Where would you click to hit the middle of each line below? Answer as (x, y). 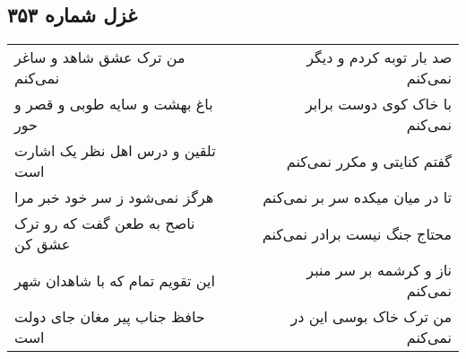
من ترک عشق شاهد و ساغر (100, 57)
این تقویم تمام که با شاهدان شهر (115, 280)
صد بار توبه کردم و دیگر (379, 57)
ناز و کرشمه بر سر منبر (379, 270)
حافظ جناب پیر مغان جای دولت (110, 317)
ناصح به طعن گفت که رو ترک (105, 223)
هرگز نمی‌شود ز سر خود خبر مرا (114, 197)
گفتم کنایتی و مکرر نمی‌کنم (369, 161)
